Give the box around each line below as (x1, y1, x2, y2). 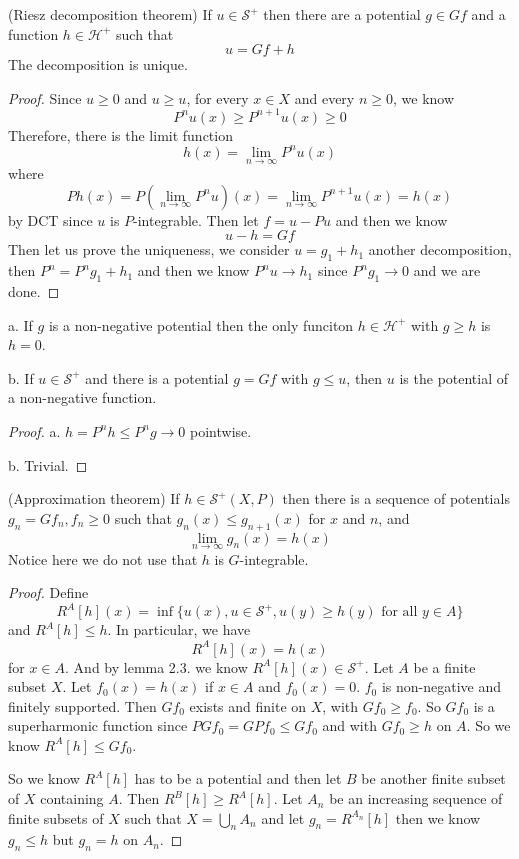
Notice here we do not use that (8, 548, 198, 569)
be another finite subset (361, 768, 506, 789)
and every (294, 87, 355, 108)
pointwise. (190, 420, 252, 441)
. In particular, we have (107, 619, 251, 640)
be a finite (413, 656, 476, 677)
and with (322, 715, 377, 736)
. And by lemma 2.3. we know (65, 656, 248, 677)
